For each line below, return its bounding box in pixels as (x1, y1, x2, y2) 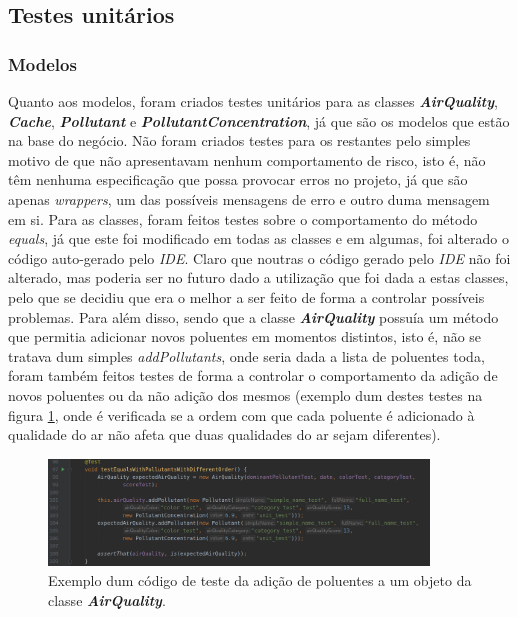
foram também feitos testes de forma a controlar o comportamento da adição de (8, 365, 498, 386)
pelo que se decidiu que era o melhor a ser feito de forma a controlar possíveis (8, 286, 485, 307)
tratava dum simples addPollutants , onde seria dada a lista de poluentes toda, (8, 345, 485, 366)
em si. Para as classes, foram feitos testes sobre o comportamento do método (8, 208, 478, 229)
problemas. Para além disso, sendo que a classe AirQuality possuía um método (8, 306, 499, 327)
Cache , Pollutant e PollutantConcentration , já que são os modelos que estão (8, 110, 510, 131)
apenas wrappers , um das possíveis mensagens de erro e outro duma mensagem (8, 188, 490, 209)
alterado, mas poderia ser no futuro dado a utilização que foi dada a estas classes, (8, 267, 509, 288)
